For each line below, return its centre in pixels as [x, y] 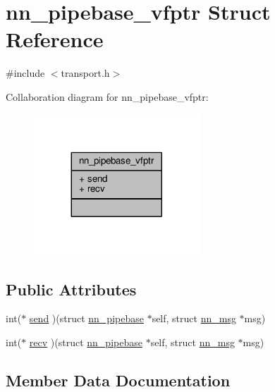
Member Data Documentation [118, 380]
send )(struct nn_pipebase [86, 318]
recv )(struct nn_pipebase [86, 342]
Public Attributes [71, 289]
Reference [55, 39]
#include [25, 73]
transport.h [85, 73]
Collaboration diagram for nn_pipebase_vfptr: [107, 96]
